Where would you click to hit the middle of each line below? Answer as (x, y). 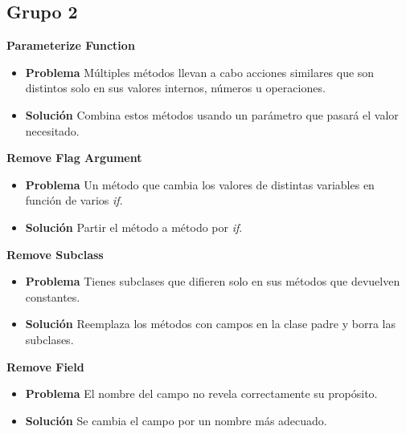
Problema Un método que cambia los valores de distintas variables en (200, 184)
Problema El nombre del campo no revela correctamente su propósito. (201, 393)
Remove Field (45, 366)
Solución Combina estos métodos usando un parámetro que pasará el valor (212, 114)
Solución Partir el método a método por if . (134, 227)
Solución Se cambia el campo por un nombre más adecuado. (176, 420)
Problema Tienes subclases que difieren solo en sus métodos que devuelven (213, 281)
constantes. (53, 296)
